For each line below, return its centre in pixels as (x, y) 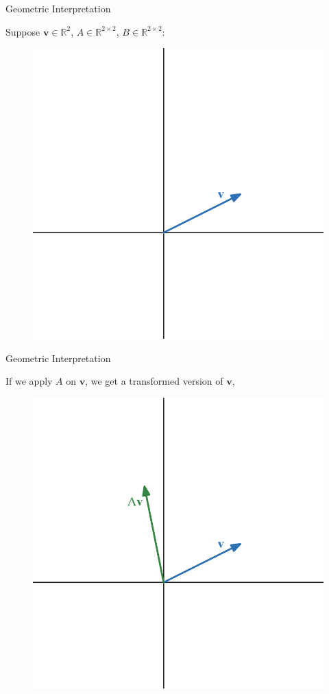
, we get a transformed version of (154, 381)
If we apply (29, 381)
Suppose (23, 31)
